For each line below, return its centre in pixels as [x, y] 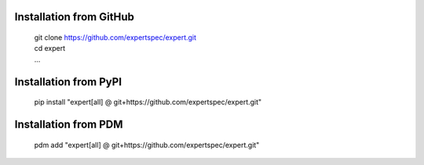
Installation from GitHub [75, 17]
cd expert [50, 48]
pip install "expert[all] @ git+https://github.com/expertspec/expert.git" [148, 102]
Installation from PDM [69, 125]
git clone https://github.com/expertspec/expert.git [115, 38]
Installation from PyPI [68, 82]
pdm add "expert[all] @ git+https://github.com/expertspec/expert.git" [147, 145]
